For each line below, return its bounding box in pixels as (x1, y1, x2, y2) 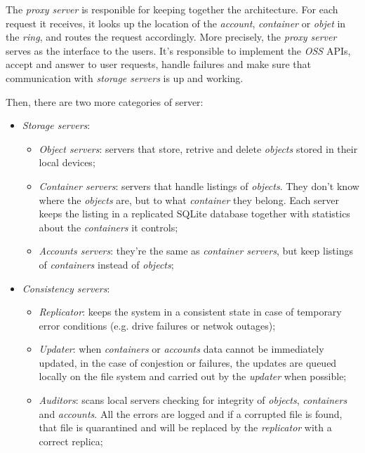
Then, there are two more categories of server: (6, 94, 204, 109)
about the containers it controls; (39, 219, 178, 234)
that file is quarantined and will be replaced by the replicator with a (39, 420, 332, 435)
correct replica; (39, 433, 103, 448)
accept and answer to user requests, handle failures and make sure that (6, 57, 312, 72)
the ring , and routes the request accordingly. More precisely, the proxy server (6, 29, 337, 44)
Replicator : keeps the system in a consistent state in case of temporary (39, 304, 342, 319)
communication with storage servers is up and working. (6, 70, 244, 85)
